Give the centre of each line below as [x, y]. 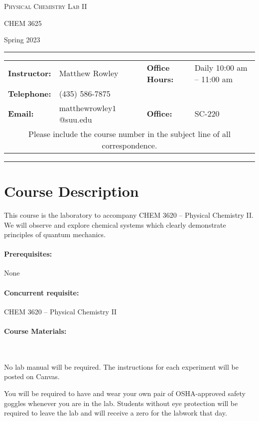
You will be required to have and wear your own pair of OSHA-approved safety [125, 393]
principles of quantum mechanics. [55, 234]
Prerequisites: [28, 254]
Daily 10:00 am [221, 67]
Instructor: [30, 73]
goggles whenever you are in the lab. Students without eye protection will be [121, 403]
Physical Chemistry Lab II [46, 6]
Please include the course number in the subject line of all [129, 134]
